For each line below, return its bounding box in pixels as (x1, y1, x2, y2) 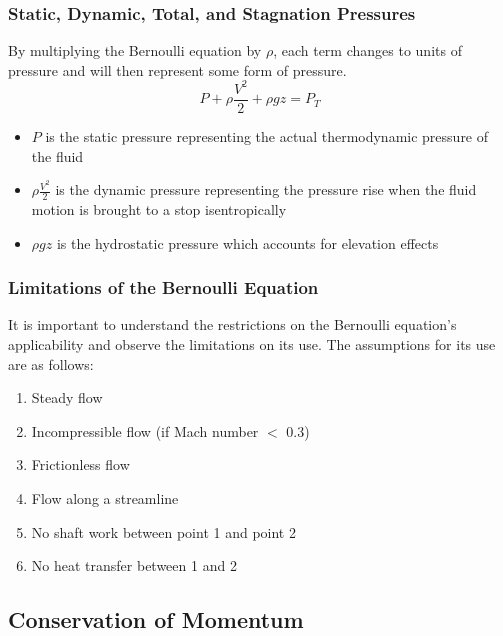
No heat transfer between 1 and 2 (31, 555, 237, 576)
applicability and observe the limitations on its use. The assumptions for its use (8, 334, 496, 355)
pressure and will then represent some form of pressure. (8, 59, 347, 80)
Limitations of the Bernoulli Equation (8, 275, 319, 300)
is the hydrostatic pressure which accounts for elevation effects (56, 232, 439, 253)
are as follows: (8, 353, 94, 374)
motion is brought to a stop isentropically (31, 199, 287, 220)
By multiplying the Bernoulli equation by (8, 40, 262, 61)
